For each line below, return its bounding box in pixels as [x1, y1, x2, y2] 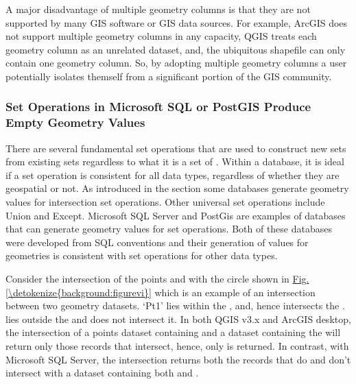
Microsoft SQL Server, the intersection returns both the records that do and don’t [5, 352, 351, 366]
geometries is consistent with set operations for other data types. [5, 248, 278, 263]
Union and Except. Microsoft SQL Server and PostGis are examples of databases [5, 208, 346, 222]
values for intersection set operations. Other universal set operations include [5, 195, 325, 209]
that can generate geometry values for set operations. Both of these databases [5, 221, 332, 236]
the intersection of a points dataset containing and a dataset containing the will [5, 325, 341, 339]
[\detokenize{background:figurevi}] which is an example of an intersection [5, 285, 316, 299]
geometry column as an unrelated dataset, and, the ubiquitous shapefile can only [5, 42, 346, 56]
